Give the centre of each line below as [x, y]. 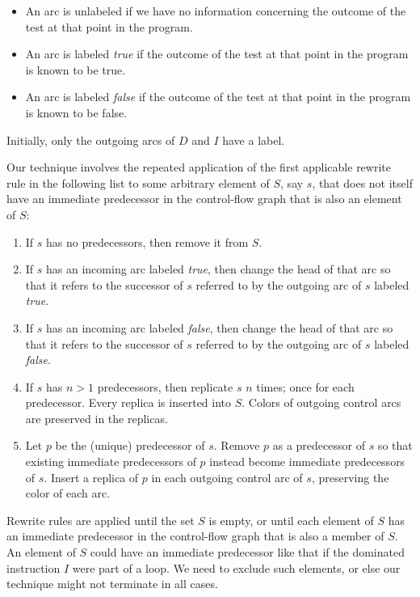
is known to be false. [76, 112]
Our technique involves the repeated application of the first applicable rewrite [199, 167]
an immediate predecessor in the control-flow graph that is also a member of [195, 536]
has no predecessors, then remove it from [147, 241]
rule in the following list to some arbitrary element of [138, 182]
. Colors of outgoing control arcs [321, 402]
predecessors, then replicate [165, 386]
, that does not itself [362, 182]
